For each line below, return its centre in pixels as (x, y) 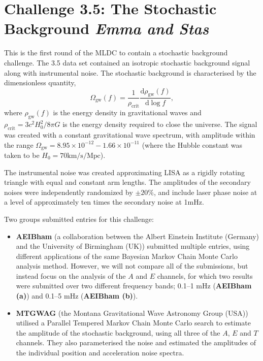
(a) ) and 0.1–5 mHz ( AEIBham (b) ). (77, 296)
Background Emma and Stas (107, 28)
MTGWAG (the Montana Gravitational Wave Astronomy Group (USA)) (132, 313)
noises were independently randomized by (69, 192)
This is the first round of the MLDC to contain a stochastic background (116, 53)
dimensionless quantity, (40, 83)
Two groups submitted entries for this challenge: (79, 219)
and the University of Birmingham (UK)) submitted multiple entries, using (133, 246)
